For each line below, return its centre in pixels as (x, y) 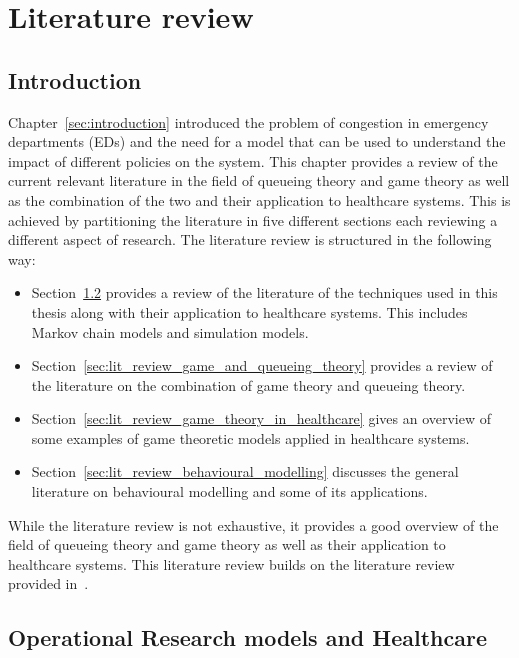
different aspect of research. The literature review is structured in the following (250, 239)
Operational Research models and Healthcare (248, 637)
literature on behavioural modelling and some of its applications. (229, 491)
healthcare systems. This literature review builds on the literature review (231, 563)
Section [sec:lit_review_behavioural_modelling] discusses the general (245, 471)
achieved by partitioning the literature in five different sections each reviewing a (253, 219)
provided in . (48, 583)
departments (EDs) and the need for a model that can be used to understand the (257, 141)
